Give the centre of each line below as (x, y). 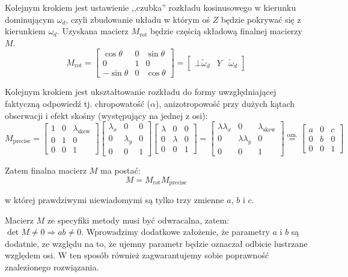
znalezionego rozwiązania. (52, 266)
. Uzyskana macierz (93, 31)
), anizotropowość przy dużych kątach (225, 104)
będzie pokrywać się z (261, 19)
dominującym (30, 19)
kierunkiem (25, 31)
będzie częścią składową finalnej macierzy (226, 31)
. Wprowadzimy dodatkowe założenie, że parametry (176, 232)
